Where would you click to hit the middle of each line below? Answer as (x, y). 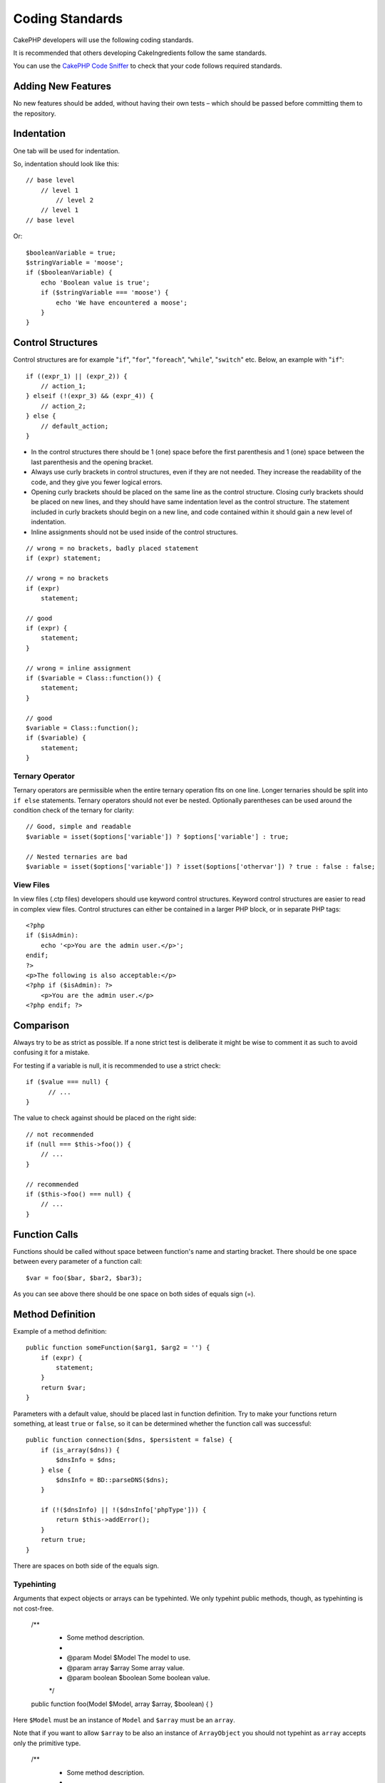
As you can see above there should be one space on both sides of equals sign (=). (134, 1294)
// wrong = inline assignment (79, 668)
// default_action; (75, 426)
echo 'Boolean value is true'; (95, 282)
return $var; (63, 1388)
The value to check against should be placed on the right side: (105, 1118)
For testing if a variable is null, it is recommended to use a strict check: (117, 1066)
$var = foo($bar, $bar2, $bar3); (84, 1278)
